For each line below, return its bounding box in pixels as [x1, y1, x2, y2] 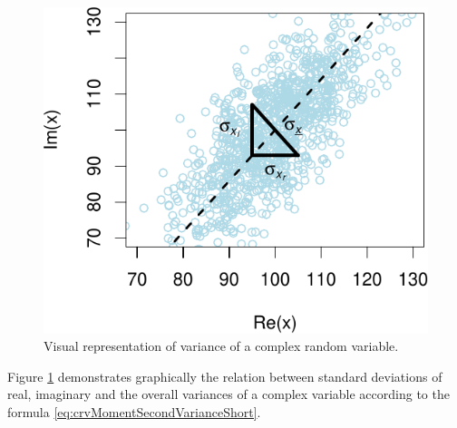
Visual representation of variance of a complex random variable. [44, 336, 399, 355]
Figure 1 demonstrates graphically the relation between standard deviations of [7, 366, 442, 385]
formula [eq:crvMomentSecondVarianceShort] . [7, 403, 261, 422]
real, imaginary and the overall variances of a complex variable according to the [7, 384, 450, 404]
